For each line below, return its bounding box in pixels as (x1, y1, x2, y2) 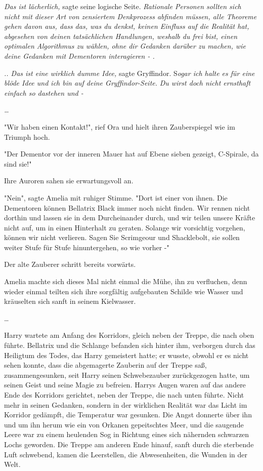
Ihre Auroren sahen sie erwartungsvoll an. (4, 175, 134, 186)
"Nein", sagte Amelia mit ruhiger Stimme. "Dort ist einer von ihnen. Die (4, 192, 228, 203)
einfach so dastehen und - (4, 87, 83, 98)
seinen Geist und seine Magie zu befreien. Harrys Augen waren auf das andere (4, 379, 246, 390)
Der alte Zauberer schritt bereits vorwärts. (4, 259, 136, 269)
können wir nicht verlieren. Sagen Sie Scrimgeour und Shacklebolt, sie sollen (4, 232, 240, 243)
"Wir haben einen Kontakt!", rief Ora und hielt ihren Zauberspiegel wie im (4, 121, 235, 132)
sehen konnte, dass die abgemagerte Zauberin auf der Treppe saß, (4, 360, 207, 370)
